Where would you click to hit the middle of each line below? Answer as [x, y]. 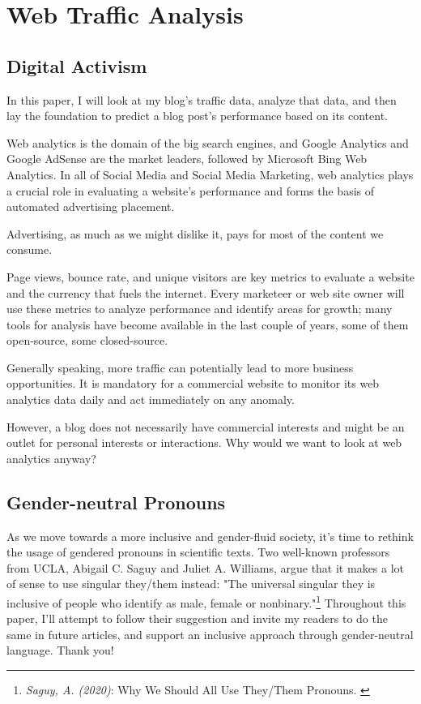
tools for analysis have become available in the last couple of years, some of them [208, 324]
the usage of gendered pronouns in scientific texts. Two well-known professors [198, 552]
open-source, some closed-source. [87, 340]
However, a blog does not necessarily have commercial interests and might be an [206, 426]
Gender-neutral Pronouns [116, 502]
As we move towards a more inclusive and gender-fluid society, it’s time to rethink [210, 536]
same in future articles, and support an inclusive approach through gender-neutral [210, 634]
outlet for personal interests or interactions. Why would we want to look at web [204, 442]
